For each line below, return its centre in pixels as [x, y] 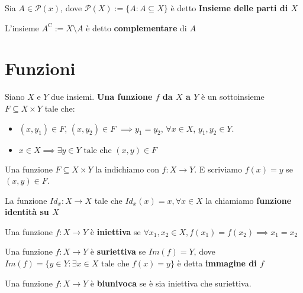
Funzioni [40, 68]
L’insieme [22, 27]
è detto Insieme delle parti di [229, 8]
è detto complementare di [136, 27]
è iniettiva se [115, 231]
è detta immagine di [217, 263]
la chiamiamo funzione [249, 200]
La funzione [26, 200]
